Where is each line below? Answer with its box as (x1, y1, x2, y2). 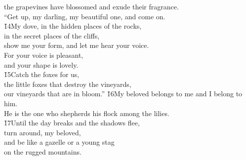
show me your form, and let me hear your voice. (4, 40, 149, 50)
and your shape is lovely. (4, 59, 79, 70)
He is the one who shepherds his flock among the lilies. (4, 108, 169, 118)
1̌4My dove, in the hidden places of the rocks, (4, 21, 142, 31)
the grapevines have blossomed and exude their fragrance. (4, 1, 179, 11)
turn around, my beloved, (4, 127, 81, 137)
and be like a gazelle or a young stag (4, 137, 115, 147)
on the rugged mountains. (4, 146, 82, 157)
